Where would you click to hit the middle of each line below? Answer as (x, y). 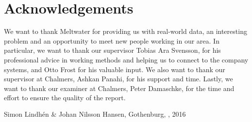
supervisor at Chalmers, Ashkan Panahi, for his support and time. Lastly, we (118, 79)
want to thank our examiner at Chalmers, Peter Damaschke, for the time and (119, 88)
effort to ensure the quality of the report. (65, 98)
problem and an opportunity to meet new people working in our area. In (112, 40)
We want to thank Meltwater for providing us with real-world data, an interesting (126, 31)
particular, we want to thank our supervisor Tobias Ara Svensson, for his (112, 50)
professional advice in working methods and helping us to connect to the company (126, 59)
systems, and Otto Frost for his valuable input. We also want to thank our (115, 69)
